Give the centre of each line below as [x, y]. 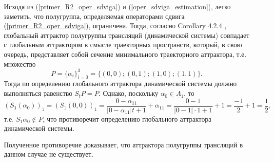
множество [20, 63]
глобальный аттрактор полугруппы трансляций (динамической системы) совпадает [127, 35]
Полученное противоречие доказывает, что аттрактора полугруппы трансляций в [124, 144]
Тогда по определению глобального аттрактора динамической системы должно [120, 83]
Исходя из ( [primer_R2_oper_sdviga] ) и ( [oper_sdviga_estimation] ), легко [117, 6]
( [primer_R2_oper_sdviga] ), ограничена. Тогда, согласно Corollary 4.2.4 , [115, 26]
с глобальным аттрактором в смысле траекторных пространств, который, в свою [123, 45]
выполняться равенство [38, 93]
